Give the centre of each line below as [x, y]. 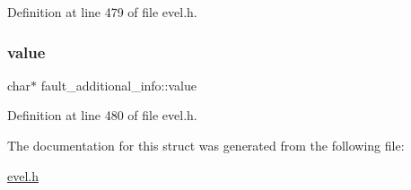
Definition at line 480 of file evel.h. [102, 115]
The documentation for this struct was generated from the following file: [206, 145]
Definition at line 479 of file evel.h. [102, 12]
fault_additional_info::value [118, 85]
